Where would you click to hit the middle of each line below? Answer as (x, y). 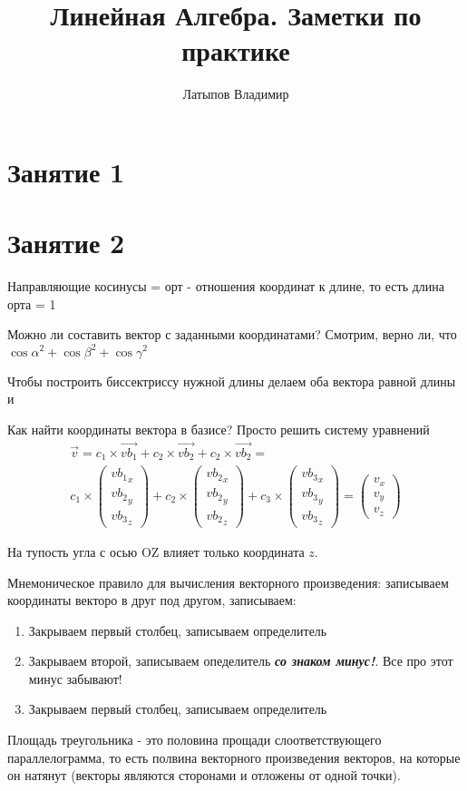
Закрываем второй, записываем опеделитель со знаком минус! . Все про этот (241, 661)
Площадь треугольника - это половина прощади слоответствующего (195, 740)
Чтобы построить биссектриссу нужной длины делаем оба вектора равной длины (232, 381)
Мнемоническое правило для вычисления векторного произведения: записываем (228, 582)
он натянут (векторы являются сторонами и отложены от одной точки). (204, 775)
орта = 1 (32, 303)
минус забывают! (75, 678)
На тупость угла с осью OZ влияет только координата (156, 551)
